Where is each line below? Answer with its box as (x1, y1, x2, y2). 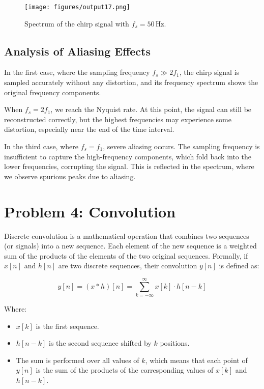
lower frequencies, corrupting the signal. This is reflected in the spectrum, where (4, 161, 254, 172)
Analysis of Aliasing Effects (4, 43, 151, 59)
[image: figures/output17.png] (24, 4, 130, 11)
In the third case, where (4, 141, 78, 152)
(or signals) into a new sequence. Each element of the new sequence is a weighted (4, 240, 257, 251)
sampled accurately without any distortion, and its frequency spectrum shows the (4, 77, 258, 88)
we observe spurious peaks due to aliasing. (4, 171, 136, 181)
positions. (160, 338, 190, 348)
